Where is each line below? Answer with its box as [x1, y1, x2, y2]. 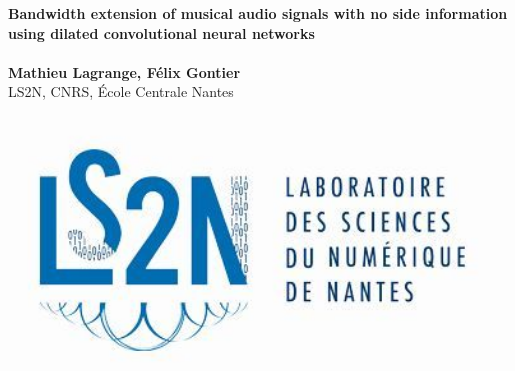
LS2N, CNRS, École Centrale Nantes [8, 81, 234, 102]
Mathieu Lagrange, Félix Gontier [8, 61, 241, 82]
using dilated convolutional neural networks [8, 22, 315, 43]
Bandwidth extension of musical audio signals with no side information [8, 3, 508, 23]
